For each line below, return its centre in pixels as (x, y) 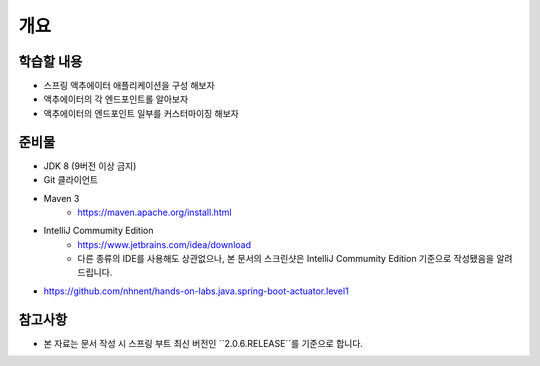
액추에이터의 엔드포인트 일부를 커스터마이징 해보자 (141, 113)
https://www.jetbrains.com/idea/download (164, 244)
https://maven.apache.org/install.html (154, 212)
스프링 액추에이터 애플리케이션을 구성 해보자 (129, 86)
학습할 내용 (50, 61)
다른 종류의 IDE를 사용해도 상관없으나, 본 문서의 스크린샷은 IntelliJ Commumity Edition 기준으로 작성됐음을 (286, 259)
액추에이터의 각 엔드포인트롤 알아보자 (116, 99)
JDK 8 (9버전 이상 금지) (90, 166)
